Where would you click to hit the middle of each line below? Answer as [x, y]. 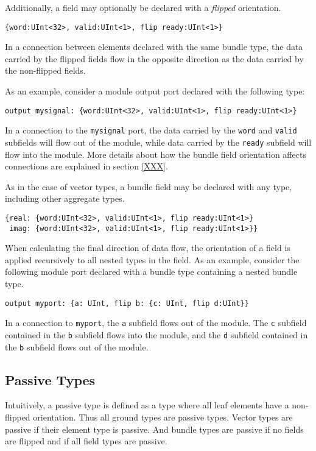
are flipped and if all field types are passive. [86, 441]
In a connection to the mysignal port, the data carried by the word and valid [151, 130]
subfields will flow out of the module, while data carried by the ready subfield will [158, 142]
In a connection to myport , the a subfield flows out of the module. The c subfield [156, 323]
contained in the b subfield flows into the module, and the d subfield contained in [156, 334]
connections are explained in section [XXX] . [86, 166]
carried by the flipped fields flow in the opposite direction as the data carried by [154, 58]
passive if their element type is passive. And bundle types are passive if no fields [154, 429]
